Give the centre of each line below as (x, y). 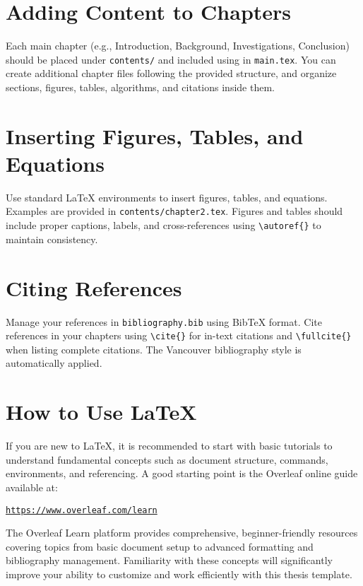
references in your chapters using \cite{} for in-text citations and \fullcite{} (179, 335)
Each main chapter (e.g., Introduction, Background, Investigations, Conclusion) (178, 46)
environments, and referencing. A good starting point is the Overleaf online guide (182, 473)
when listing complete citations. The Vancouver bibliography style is (154, 349)
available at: (32, 487)
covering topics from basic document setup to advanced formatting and (160, 546)
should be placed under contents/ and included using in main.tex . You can (171, 59)
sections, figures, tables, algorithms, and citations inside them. (140, 87)
